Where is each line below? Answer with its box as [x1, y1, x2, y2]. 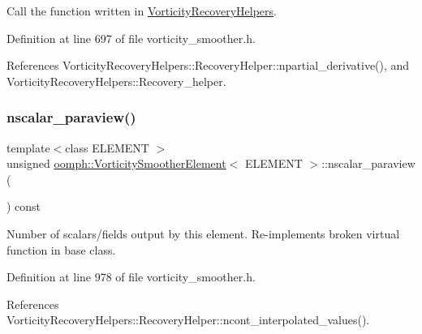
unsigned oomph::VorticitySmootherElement [6, 155, 226, 172]
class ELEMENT [65, 139, 149, 156]
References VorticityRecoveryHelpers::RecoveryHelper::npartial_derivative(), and [6, 57, 410, 74]
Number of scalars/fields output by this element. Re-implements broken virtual [6, 225, 400, 242]
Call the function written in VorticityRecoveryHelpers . [6, 2, 277, 19]
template [6, 139, 50, 156]
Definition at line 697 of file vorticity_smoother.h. [6, 29, 256, 46]
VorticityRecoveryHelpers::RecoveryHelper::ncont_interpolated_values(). [6, 311, 370, 328]
